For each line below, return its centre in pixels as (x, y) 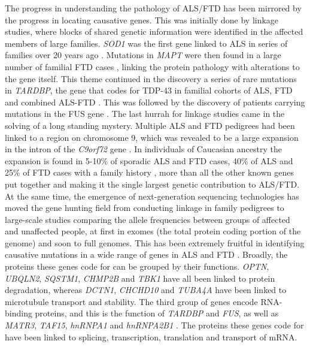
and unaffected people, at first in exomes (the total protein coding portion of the (153, 231)
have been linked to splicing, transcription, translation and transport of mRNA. (151, 337)
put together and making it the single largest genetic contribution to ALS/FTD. (152, 184)
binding (19, 313)
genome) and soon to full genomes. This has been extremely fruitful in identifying (155, 242)
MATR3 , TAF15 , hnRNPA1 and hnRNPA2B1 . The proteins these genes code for (154, 325)
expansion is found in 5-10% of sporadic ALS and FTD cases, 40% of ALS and (149, 160)
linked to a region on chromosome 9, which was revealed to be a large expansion (152, 137)
